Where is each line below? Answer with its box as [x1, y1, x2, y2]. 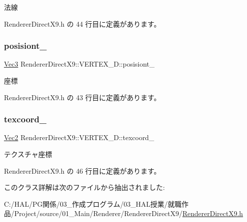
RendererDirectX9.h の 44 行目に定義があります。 [4, 18, 161, 29]
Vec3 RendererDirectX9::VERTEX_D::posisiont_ [4, 59, 155, 69]
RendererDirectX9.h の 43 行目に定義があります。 [4, 92, 161, 102]
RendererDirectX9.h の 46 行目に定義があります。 [4, 165, 161, 176]
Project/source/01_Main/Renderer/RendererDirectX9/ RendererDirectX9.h [14, 208, 243, 219]
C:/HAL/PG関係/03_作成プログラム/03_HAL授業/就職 [4, 198, 182, 209]
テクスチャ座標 [4, 149, 52, 159]
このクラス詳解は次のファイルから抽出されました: [4, 182, 165, 192]
